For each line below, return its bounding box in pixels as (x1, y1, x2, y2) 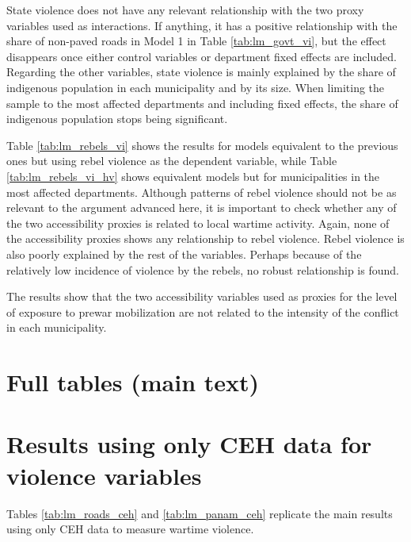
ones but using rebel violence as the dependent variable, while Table (6, 152, 337, 169)
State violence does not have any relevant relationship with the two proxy (6, 2, 364, 17)
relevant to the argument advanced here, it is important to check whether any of (6, 199, 397, 216)
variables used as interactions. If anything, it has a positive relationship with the (6, 17, 398, 33)
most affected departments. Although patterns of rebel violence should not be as (6, 183, 397, 200)
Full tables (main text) (6, 366, 260, 398)
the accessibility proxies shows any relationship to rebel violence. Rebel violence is (6, 230, 405, 247)
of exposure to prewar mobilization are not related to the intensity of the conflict (6, 303, 399, 320)
